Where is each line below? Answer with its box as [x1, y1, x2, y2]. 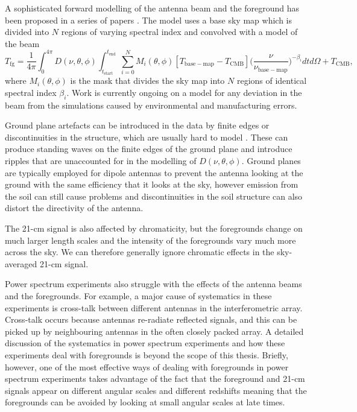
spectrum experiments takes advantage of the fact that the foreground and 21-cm [5, 372, 305, 385]
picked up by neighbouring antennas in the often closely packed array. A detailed [5, 325, 304, 337]
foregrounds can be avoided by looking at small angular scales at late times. [5, 396, 285, 408]
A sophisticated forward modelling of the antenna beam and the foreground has [5, 2, 300, 14]
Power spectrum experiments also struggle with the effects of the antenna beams [5, 277, 302, 290]
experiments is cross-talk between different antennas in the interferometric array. [5, 301, 303, 314]
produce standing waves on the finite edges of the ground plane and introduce [5, 142, 292, 155]
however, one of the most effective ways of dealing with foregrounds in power [5, 360, 289, 373]
